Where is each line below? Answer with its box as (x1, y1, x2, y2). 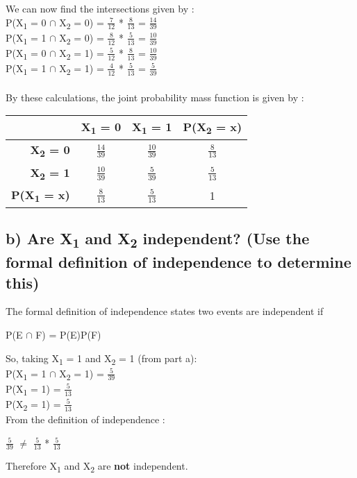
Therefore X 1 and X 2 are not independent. (6, 459, 188, 475)
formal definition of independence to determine (6, 251, 351, 273)
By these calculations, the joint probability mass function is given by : (6, 89, 304, 104)
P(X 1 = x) (11, 186, 70, 205)
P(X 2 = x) (183, 119, 242, 137)
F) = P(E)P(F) (35, 327, 101, 341)
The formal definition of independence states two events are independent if (6, 304, 324, 318)
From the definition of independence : (6, 412, 165, 426)
